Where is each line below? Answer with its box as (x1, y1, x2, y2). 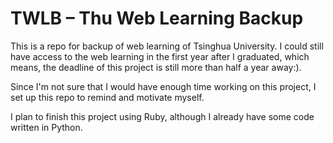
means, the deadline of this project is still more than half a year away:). (10, 61, 302, 73)
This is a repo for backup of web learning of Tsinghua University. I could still (10, 40, 324, 52)
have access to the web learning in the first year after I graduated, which (10, 50, 310, 62)
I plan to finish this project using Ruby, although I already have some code (10, 110, 315, 122)
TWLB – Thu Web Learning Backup (10, 7, 304, 30)
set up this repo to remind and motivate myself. (10, 91, 205, 103)
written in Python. (10, 121, 83, 133)
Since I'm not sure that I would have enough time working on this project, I (10, 80, 317, 92)
